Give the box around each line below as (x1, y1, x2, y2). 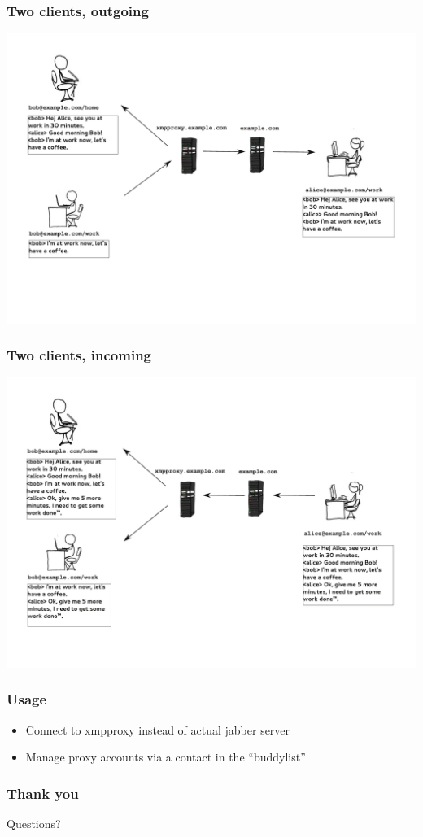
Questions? (7, 814, 61, 831)
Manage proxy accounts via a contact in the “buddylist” (25, 748, 306, 765)
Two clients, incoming (7, 345, 152, 365)
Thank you (7, 783, 79, 803)
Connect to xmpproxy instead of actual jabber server (25, 721, 290, 738)
